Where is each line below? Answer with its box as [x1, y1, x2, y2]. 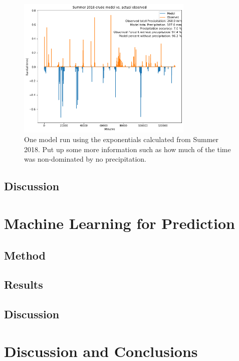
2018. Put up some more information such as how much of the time [24, 144, 231, 154]
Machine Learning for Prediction [4, 212, 235, 233]
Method [4, 247, 46, 263]
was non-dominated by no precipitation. [24, 154, 146, 164]
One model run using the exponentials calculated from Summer [24, 134, 219, 145]
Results [4, 277, 43, 292]
